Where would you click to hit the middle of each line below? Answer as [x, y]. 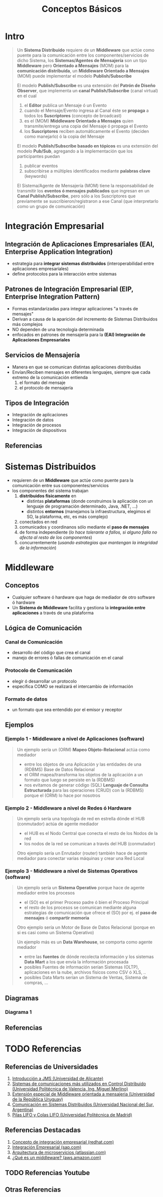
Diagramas [22, 998]
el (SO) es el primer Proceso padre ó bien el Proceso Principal [86, 902]
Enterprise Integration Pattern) [53, 297]
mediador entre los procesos [46, 893]
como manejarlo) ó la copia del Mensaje [64, 136]
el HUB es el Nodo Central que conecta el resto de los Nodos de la [91, 833]
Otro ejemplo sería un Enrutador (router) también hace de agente [82, 853]
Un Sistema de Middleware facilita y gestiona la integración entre [79, 607]
